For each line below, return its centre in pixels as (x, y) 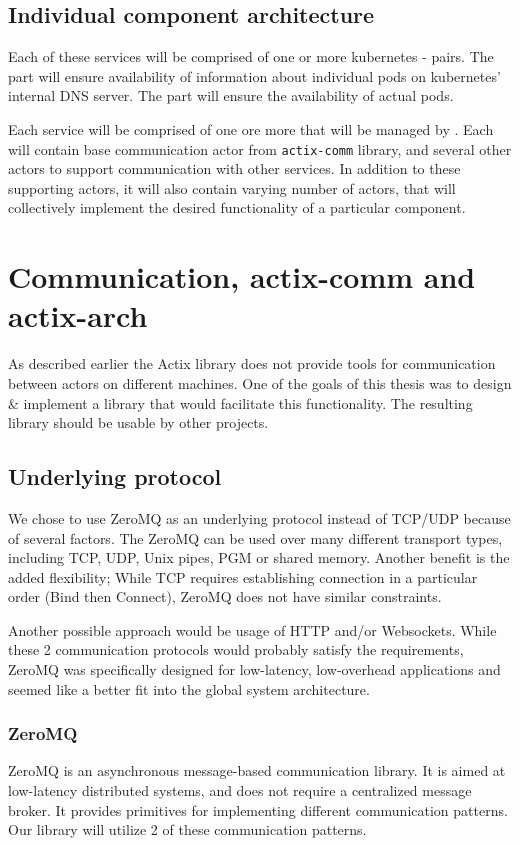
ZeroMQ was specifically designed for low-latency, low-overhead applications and (254, 669)
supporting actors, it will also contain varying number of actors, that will (232, 187)
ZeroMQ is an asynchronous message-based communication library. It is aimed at (257, 770)
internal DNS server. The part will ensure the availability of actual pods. (231, 95)
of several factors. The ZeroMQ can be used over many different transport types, (255, 537)
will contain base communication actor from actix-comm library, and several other (260, 148)
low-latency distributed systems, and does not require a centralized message (240, 790)
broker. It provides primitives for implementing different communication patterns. (258, 809)
